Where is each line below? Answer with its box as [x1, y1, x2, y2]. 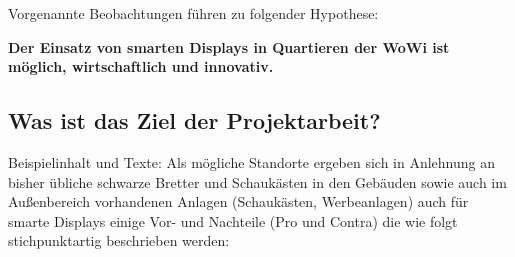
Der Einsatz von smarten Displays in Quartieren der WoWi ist [8, 36, 450, 57]
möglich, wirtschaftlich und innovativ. [8, 56, 274, 77]
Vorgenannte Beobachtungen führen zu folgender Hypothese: [8, 3, 379, 23]
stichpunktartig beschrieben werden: [8, 230, 230, 251]
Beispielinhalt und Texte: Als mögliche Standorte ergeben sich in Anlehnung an [8, 151, 496, 172]
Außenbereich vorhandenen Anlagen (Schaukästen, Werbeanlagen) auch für [8, 191, 469, 212]
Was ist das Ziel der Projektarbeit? [8, 105, 381, 136]
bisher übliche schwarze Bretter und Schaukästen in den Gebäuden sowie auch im [8, 171, 507, 192]
